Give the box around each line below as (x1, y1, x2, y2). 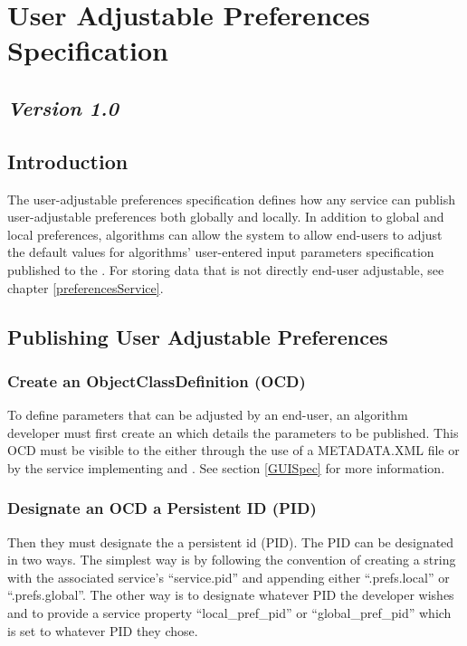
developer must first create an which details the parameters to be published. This (7, 423, 459, 442)
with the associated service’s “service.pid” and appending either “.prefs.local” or (7, 567, 450, 586)
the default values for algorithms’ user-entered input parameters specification (7, 242, 434, 261)
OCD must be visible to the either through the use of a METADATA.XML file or (7, 441, 460, 460)
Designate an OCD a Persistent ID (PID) (7, 497, 317, 519)
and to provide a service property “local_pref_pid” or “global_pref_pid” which (7, 603, 452, 622)
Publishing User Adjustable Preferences (7, 322, 388, 350)
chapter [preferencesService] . (7, 278, 164, 297)
